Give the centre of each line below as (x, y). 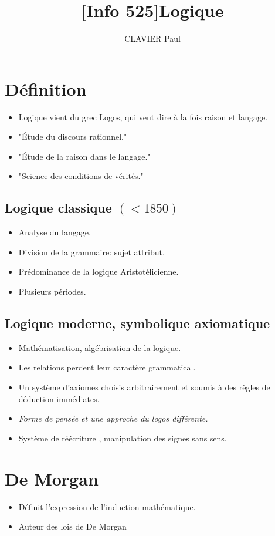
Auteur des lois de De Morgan (72, 526)
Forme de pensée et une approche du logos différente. (113, 418)
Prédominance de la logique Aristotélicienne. (99, 272)
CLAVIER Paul (152, 38)
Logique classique (58, 208)
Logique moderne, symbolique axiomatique (137, 323)
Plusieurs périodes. (52, 291)
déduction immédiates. (59, 398)
